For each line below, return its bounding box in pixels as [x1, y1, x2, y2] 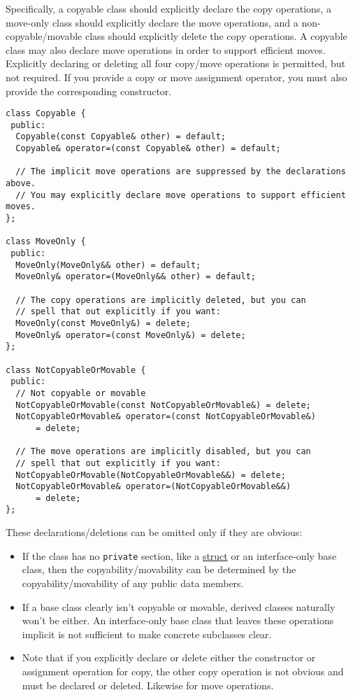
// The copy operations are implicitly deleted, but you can [15, 295, 306, 305]
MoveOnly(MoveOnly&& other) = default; [15, 260, 201, 270]
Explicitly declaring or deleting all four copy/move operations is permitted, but [6, 56, 345, 71]
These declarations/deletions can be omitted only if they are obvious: [6, 525, 303, 540]
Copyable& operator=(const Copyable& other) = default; [15, 143, 281, 154]
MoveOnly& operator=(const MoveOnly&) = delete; [15, 330, 246, 340]
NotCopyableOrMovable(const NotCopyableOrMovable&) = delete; [15, 400, 311, 410]
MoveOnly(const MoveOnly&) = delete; [15, 318, 191, 328]
